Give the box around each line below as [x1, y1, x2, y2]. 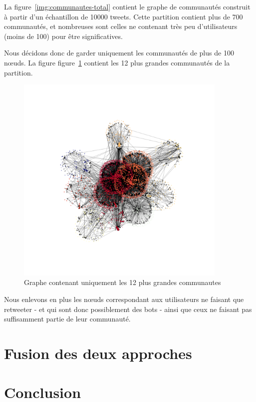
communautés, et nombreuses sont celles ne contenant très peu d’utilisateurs [4, 21, 238, 31]
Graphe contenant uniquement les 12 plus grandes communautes [24, 277, 221, 287]
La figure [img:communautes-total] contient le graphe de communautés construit [4, 1, 251, 11]
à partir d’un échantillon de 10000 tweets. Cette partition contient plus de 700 [4, 11, 243, 21]
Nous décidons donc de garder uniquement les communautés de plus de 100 [4, 47, 234, 58]
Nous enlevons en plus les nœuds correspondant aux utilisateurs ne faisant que [4, 293, 244, 304]
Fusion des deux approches [4, 342, 192, 363]
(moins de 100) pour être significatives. [4, 30, 123, 41]
